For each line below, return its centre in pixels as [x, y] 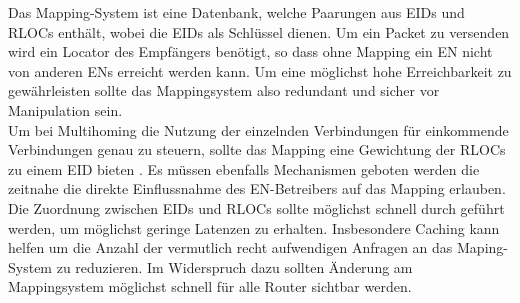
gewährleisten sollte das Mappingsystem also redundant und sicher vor [224, 90]
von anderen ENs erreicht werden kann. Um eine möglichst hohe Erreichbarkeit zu [260, 70]
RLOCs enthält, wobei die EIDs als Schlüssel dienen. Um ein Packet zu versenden [259, 31]
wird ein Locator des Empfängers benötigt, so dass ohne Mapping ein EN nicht [250, 51]
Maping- [482, 247]
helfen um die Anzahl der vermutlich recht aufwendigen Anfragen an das [230, 247]
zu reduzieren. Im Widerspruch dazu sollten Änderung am [234, 266]
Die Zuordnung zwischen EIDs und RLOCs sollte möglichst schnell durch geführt [256, 207]
